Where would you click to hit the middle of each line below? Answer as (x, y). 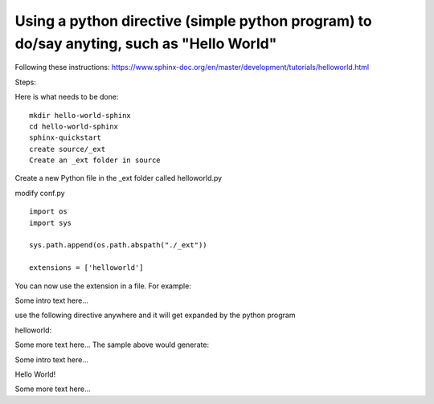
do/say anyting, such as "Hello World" (146, 43)
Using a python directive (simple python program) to (194, 21)
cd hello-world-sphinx (74, 126)
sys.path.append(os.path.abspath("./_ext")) (119, 245)
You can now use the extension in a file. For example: (103, 286)
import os (48, 212)
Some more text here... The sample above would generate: (112, 345)
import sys (51, 222)
